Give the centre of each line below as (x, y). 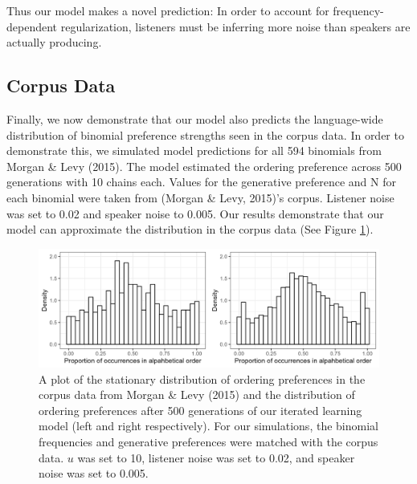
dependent (32, 26)
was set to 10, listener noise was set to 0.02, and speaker (216, 457)
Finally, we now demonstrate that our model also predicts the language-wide (195, 118)
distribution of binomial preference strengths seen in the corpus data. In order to (205, 134)
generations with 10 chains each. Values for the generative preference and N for (201, 182)
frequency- (358, 10)
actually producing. (54, 42)
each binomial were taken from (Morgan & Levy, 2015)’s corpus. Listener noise (200, 197)
